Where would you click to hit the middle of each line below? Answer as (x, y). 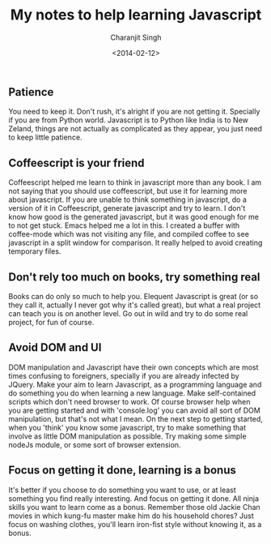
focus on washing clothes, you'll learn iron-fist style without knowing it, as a (135, 524)
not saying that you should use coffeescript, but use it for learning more (128, 191)
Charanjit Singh (136, 37)
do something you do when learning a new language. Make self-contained (132, 393)
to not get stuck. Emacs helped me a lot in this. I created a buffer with (124, 225)
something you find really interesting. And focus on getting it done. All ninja (134, 498)
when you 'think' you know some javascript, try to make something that (127, 427)
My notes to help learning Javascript (136, 15)
